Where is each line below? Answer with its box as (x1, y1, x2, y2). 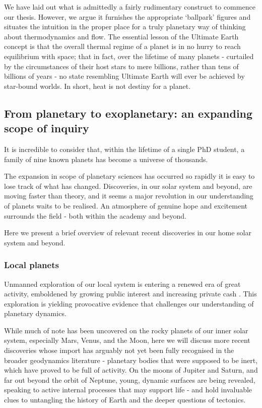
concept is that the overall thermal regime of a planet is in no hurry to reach (4, 41, 241, 52)
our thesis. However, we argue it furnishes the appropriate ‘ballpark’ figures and (4, 11, 251, 22)
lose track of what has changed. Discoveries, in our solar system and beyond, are (4, 180, 252, 191)
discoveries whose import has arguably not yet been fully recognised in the (4, 345, 234, 355)
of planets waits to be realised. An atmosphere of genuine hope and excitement (4, 200, 247, 211)
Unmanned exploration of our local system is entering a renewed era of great (4, 278, 241, 289)
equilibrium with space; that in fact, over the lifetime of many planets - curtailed (4, 50, 254, 61)
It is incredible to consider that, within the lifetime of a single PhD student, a (4, 143, 245, 154)
